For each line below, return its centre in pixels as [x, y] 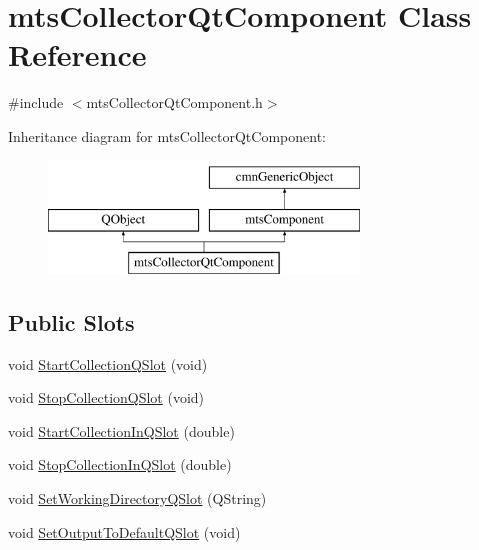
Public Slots [71, 321]
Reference [77, 54]
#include [36, 102]
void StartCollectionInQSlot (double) [121, 430]
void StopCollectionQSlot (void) [106, 397]
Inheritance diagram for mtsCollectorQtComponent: [167, 135]
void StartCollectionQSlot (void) [108, 363]
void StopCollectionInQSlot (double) [120, 464]
